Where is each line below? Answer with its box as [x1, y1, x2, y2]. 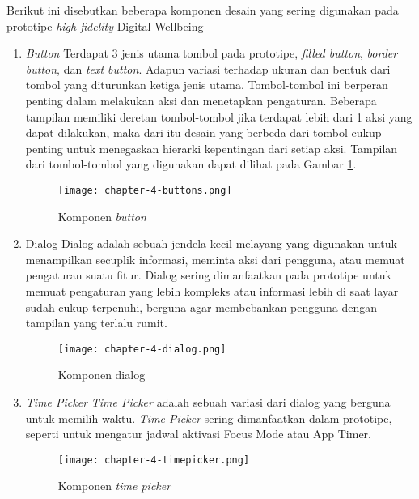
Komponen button [57, 207, 146, 224]
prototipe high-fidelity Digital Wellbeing [6, 17, 204, 34]
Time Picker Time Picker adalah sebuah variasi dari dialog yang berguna [25, 394, 391, 410]
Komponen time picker [57, 477, 171, 494]
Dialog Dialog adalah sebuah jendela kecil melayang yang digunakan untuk [25, 235, 397, 252]
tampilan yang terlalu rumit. [25, 314, 167, 331]
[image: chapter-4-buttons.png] [57, 184, 232, 196]
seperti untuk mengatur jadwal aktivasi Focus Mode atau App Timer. [25, 425, 371, 442]
